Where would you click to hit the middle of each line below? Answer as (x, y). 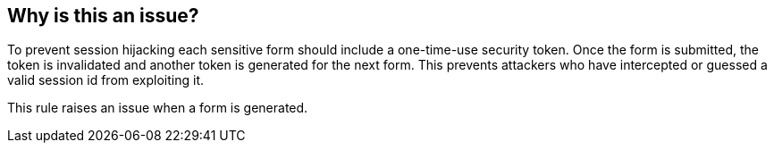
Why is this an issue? (103, 16)
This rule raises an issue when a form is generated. (158, 108)
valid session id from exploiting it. (106, 80)
